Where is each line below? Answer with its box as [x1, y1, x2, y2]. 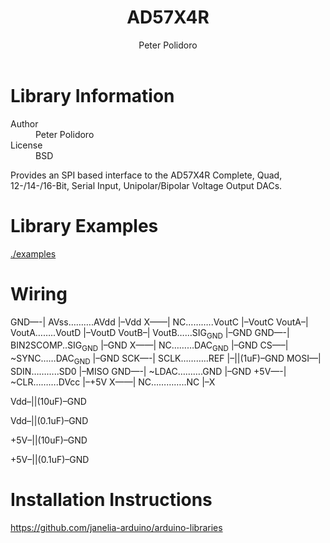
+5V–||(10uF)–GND [10, 434, 88, 446]
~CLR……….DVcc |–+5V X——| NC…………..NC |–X [10, 376, 216, 388]
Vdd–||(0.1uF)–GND [10, 414, 89, 426]
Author [10, 117, 39, 130]
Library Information [10, 84, 175, 107]
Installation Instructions [10, 489, 213, 511]
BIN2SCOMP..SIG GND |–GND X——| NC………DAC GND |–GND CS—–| [10, 339, 289, 354]
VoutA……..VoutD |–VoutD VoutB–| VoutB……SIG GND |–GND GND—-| [10, 326, 290, 341]
